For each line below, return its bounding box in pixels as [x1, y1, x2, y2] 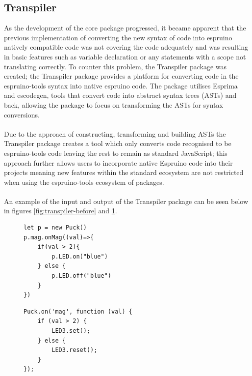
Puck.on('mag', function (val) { [24, 308, 132, 315]
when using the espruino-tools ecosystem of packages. [4, 176, 164, 187]
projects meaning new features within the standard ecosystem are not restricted [4, 167, 244, 177]
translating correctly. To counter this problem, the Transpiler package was [4, 61, 227, 71]
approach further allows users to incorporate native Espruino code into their [4, 157, 233, 168]
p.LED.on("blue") [51, 253, 108, 260]
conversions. [4, 109, 40, 119]
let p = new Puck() [24, 224, 87, 231]
